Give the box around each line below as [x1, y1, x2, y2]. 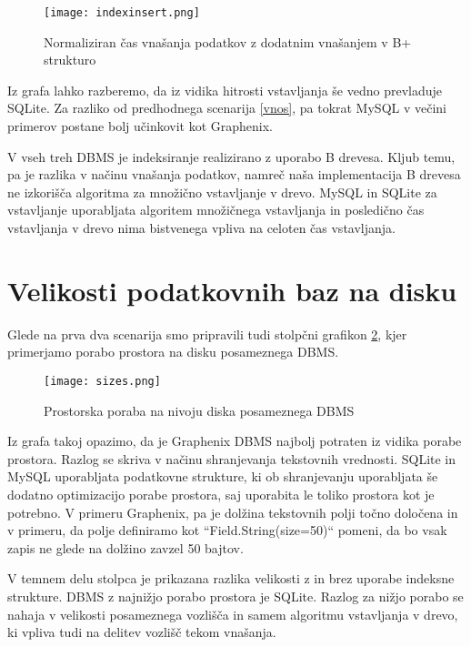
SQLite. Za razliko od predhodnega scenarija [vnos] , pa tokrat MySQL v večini [7, 98, 446, 117]
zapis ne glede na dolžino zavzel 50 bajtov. [7, 538, 244, 557]
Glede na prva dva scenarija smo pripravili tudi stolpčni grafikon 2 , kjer [7, 324, 407, 343]
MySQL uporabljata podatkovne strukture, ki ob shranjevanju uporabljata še [7, 467, 438, 486]
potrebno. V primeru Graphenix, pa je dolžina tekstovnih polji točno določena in [7, 502, 458, 521]
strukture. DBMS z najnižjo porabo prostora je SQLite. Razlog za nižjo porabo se [7, 586, 464, 605]
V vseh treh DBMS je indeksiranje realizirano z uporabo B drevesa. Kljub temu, [7, 147, 456, 166]
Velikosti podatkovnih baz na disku [7, 271, 457, 308]
